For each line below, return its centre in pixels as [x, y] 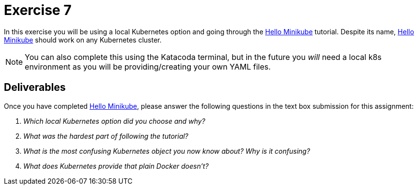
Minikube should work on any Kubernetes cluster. [83, 40]
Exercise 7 [38, 10]
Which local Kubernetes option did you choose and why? [114, 121]
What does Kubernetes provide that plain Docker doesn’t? [116, 166]
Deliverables [35, 87]
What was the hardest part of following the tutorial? [106, 136]
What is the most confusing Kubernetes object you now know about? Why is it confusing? [167, 151]
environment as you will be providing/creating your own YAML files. [148, 66]
